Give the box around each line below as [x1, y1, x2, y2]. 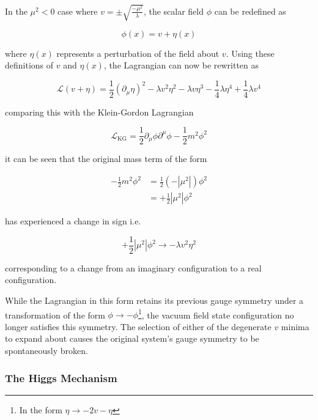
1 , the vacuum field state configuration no [138, 306, 294, 321]
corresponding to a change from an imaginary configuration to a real [5, 261, 262, 274]
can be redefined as [214, 4, 286, 17]
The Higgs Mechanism [5, 370, 117, 385]
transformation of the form [5, 308, 105, 321]
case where [57, 4, 98, 17]
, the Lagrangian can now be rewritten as [103, 59, 259, 72]
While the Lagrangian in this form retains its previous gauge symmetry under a [5, 293, 304, 306]
